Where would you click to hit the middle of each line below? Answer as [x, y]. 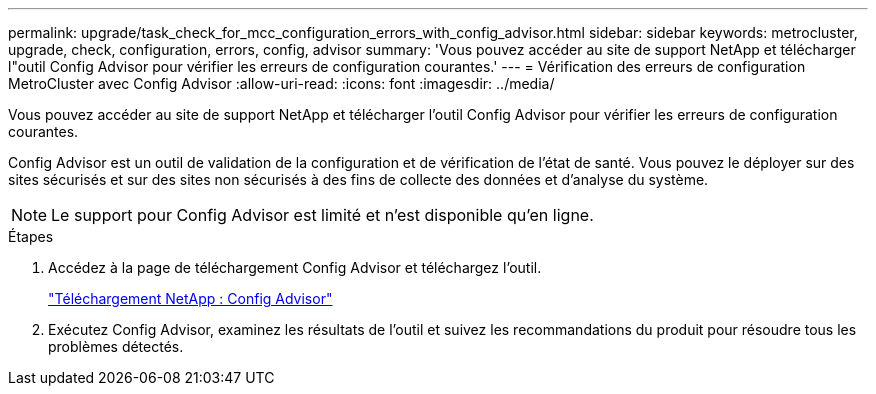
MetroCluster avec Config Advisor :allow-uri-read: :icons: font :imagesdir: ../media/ [281, 83]
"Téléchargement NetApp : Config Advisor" [190, 298]
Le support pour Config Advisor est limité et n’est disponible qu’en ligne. [322, 215]
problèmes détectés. [116, 346]
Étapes [31, 236]
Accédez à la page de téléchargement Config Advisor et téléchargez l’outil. [295, 267]
